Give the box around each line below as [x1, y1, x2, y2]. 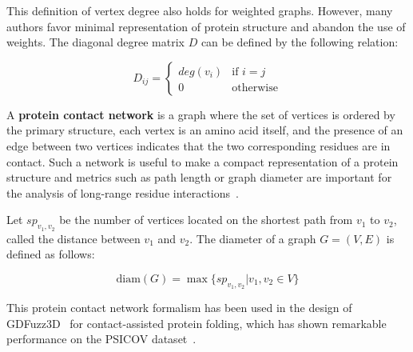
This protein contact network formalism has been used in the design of [6, 298, 352, 315]
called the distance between [6, 230, 141, 246]
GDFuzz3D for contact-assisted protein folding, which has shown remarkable [6, 314, 387, 331]
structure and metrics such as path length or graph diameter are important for [6, 169, 392, 186]
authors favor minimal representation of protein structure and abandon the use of [6, 18, 406, 34]
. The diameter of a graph [189, 230, 316, 246]
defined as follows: [6, 246, 95, 262]
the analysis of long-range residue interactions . [6, 184, 239, 201]
